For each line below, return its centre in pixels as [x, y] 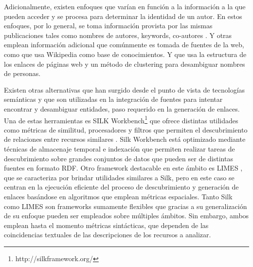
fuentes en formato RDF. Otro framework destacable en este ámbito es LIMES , [123, 168]
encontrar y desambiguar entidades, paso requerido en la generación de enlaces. [122, 108]
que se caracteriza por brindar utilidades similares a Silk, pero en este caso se [119, 177]
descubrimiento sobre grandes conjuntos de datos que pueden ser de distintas [118, 158]
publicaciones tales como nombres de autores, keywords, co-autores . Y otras [118, 35]
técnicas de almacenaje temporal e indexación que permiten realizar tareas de [119, 148]
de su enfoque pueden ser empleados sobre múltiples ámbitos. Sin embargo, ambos [126, 216]
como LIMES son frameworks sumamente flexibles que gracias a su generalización [126, 206]
